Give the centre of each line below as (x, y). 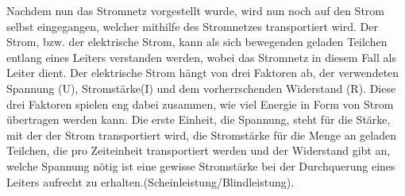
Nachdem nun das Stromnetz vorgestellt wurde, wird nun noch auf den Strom (195, 10)
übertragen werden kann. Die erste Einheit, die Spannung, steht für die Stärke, (199, 119)
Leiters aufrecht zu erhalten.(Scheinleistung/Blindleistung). (150, 181)
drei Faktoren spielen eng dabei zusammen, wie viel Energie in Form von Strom (200, 104)
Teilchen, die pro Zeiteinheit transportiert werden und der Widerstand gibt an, (199, 150)
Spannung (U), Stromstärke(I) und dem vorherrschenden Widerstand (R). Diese (201, 88)
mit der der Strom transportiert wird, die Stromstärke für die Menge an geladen (201, 135)
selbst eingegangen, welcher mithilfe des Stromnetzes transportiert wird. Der (192, 26)
